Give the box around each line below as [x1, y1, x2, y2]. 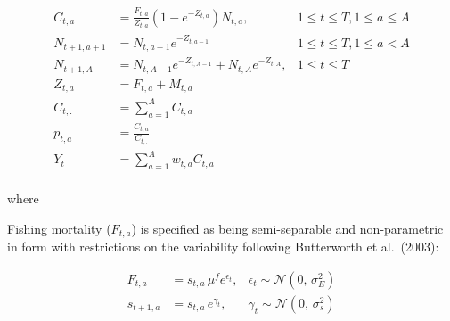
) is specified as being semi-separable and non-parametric [131, 218, 444, 237]
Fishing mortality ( [7, 218, 111, 237]
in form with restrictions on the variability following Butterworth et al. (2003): [7, 237, 439, 256]
